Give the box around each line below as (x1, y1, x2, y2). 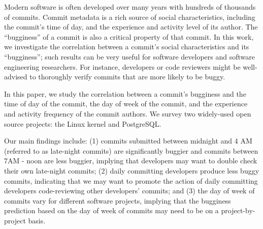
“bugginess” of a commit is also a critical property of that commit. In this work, (4, 31, 254, 42)
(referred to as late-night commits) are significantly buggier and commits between (4, 145, 258, 156)
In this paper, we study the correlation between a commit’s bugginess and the (4, 88, 246, 99)
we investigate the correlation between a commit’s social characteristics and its (4, 41, 249, 52)
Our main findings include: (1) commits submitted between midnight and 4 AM (4, 135, 252, 146)
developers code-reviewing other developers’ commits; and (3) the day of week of (4, 185, 255, 196)
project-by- (221, 205, 255, 216)
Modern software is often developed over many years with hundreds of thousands (4, 2, 256, 12)
